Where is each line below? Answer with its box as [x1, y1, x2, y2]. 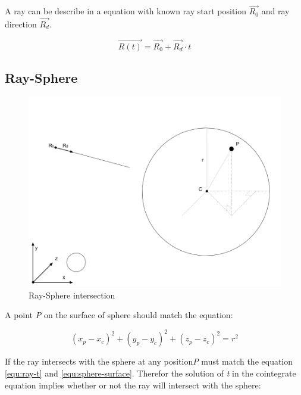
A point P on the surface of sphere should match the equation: [5, 309, 233, 321]
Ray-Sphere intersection [29, 288, 115, 301]
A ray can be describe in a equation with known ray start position [5, 5, 247, 17]
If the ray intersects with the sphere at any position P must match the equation [5, 355, 293, 368]
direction [5, 18, 37, 30]
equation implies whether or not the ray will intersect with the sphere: [5, 378, 261, 391]
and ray [261, 5, 290, 17]
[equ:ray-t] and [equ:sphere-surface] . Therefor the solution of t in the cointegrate [5, 366, 296, 379]
